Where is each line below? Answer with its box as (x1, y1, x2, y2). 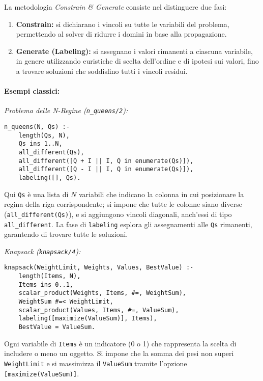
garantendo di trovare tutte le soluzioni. (4, 229, 128, 239)
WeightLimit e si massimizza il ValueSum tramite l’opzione (4, 358, 187, 368)
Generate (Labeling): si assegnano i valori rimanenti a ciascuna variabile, (16, 45, 253, 56)
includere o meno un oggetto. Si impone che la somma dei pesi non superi (4, 348, 234, 359)
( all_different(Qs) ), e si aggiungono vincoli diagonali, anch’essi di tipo (4, 208, 232, 219)
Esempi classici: (4, 86, 60, 96)
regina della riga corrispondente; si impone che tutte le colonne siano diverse (4, 199, 242, 209)
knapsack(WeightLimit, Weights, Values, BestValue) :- (4, 264, 194, 271)
